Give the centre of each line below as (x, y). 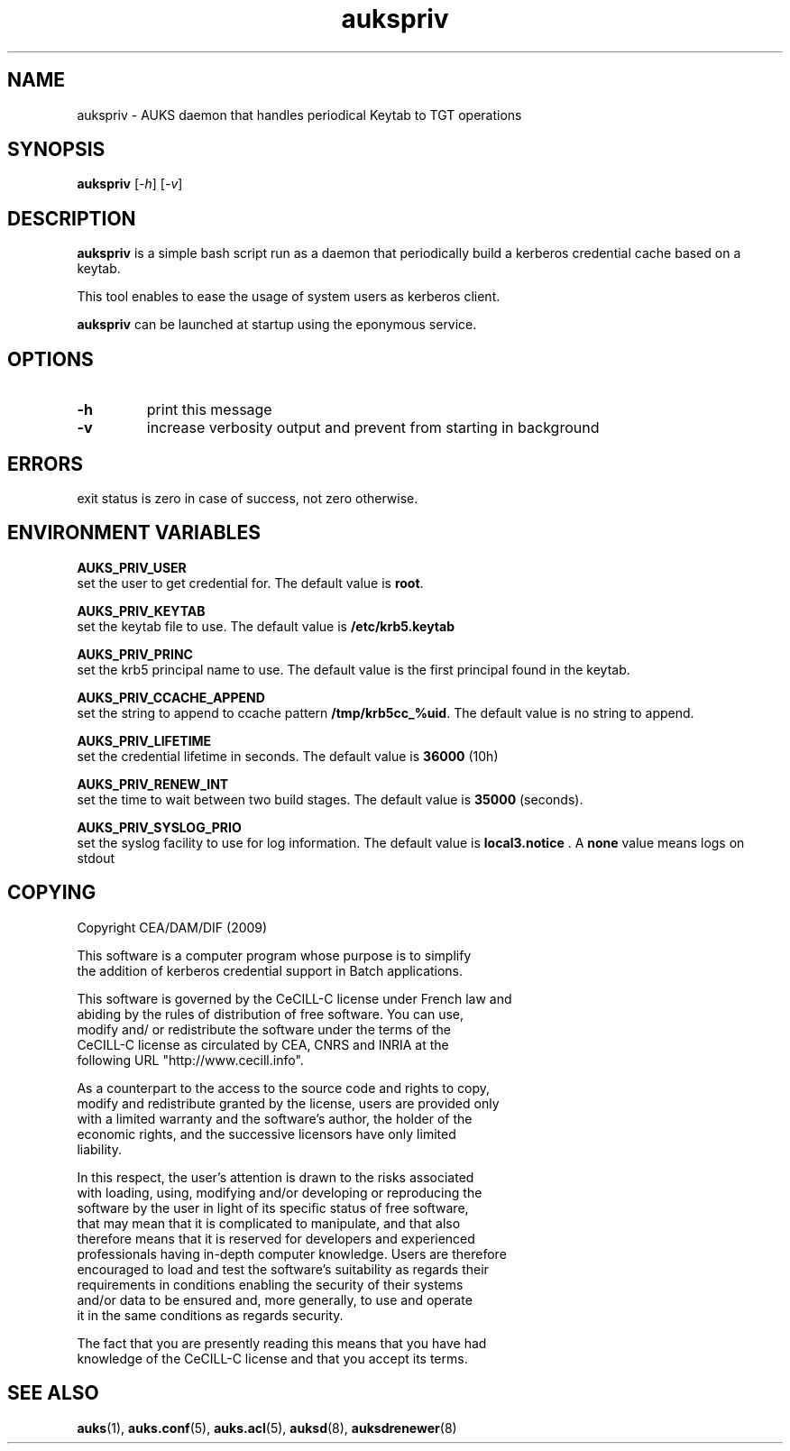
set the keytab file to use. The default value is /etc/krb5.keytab (266, 626)
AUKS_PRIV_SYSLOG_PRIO (159, 827)
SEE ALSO (53, 1393)
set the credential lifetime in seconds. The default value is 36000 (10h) (288, 756)
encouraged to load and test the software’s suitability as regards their (283, 1269)
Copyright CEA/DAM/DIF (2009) (172, 927)
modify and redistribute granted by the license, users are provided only (288, 1103)
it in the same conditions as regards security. (210, 1315)
